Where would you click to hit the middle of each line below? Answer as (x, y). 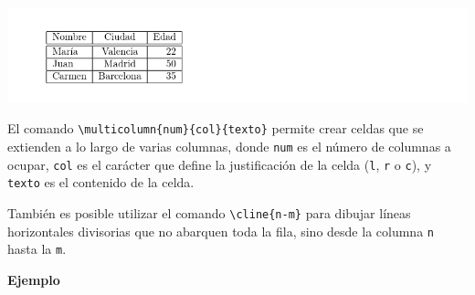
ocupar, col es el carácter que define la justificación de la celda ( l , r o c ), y (220, 164)
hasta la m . (37, 249)
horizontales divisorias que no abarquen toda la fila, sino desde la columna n (221, 231)
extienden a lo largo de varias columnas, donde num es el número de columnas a (229, 146)
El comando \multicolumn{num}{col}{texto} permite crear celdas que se (216, 128)
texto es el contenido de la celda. (101, 182)
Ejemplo (34, 279)
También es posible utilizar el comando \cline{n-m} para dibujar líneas (209, 212)
